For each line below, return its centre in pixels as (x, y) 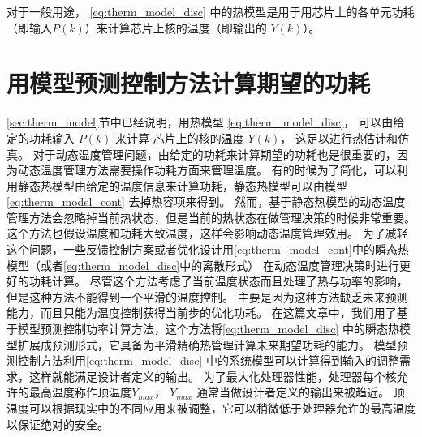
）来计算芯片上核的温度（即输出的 (176, 27)
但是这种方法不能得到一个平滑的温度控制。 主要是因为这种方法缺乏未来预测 (207, 296)
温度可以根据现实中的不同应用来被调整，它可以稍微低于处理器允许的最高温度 (211, 408)
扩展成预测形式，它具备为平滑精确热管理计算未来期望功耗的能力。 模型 (207, 344)
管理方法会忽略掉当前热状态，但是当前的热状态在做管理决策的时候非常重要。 (211, 217)
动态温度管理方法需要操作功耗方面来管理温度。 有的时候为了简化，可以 (207, 170)
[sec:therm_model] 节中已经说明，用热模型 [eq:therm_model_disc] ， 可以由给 (206, 122)
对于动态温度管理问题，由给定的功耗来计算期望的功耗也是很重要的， (215, 154)
